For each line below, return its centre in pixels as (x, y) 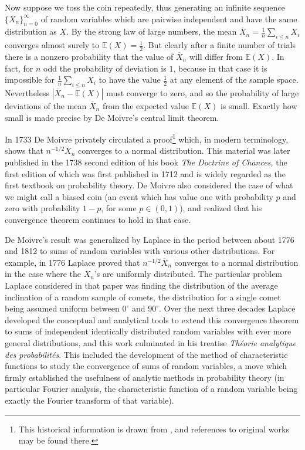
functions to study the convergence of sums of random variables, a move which (146, 366)
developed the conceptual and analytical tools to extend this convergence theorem (152, 319)
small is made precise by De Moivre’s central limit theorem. (112, 117)
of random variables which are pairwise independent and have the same (169, 18)
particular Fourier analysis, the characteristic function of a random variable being (151, 389)
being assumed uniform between (62, 308)
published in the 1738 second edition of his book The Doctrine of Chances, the (146, 162)
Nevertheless (27, 93)
